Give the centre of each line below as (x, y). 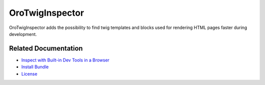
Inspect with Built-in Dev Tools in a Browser (66, 60)
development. (23, 34)
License (29, 74)
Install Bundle (35, 67)
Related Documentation (46, 48)
